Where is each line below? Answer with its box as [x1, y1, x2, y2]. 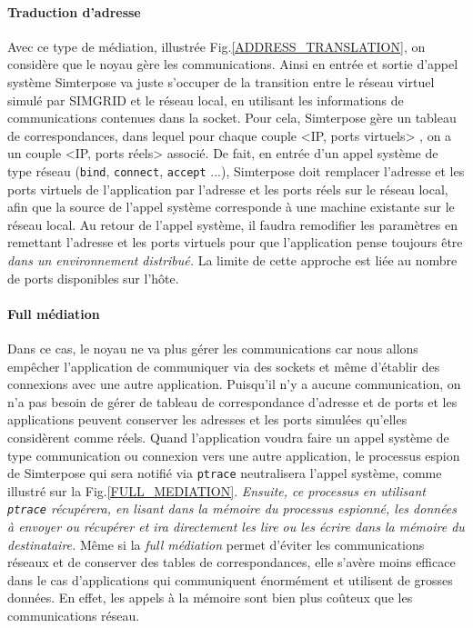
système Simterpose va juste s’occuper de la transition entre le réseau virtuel [7, 72, 435, 91]
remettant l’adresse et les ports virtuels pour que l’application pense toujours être [7, 233, 463, 252]
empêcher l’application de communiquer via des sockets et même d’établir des [7, 356, 440, 375]
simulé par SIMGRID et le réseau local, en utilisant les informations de [7, 90, 404, 109]
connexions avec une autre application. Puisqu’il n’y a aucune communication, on [7, 374, 461, 394]
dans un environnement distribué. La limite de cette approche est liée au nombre [7, 250, 458, 269]
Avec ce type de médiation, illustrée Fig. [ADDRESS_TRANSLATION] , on [7, 36, 426, 55]
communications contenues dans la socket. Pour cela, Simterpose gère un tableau [7, 108, 457, 127]
